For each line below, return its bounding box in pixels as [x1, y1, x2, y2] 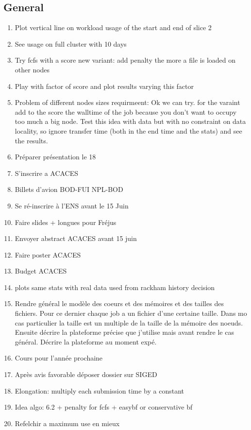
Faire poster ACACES [15, 249, 81, 259]
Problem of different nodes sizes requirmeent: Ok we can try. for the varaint [15, 97, 240, 107]
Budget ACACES [15, 266, 67, 276]
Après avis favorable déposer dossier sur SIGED [15, 369, 157, 379]
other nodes [15, 64, 50, 74]
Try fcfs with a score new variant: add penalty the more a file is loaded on [15, 55, 235, 65]
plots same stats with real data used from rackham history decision [15, 282, 215, 292]
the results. [15, 135, 48, 145]
